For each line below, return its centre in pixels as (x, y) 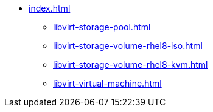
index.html (50, 8)
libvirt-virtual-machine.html (107, 83)
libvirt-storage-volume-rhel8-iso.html (128, 46)
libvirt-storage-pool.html (102, 27)
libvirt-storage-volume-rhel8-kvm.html (131, 64)
